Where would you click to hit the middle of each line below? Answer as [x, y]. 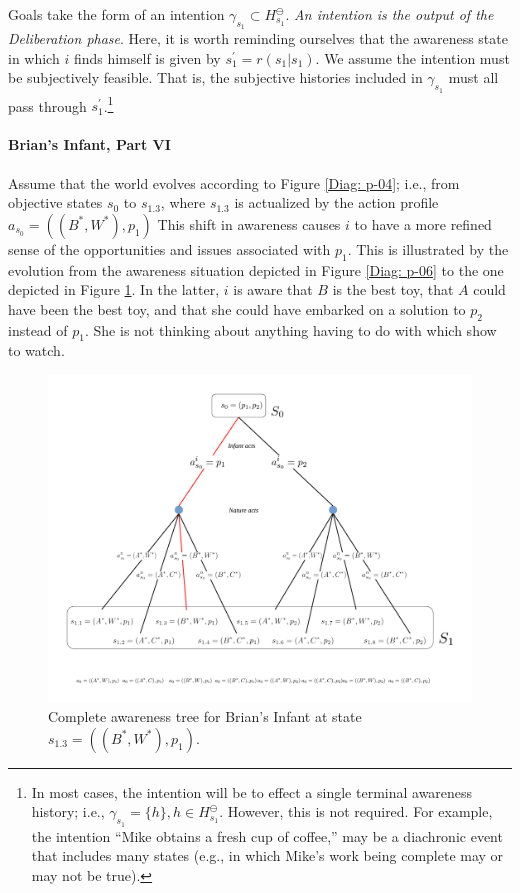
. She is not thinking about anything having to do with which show [290, 329]
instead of [38, 329]
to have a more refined [423, 223]
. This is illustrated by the [428, 248]
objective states [55, 202]
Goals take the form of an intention [116, 14]
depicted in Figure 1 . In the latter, [114, 289]
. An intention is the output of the [389, 14]
